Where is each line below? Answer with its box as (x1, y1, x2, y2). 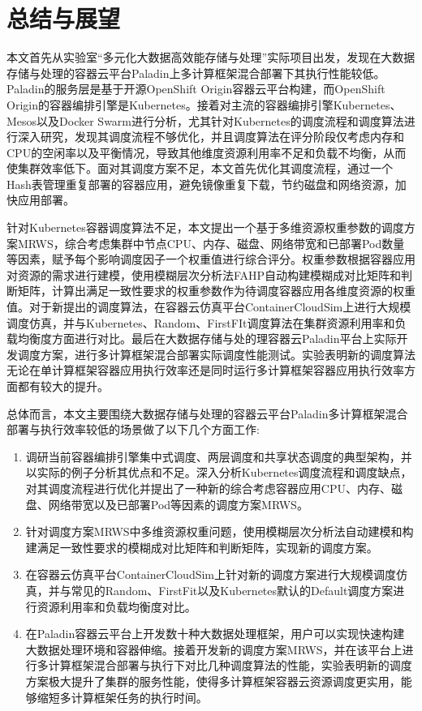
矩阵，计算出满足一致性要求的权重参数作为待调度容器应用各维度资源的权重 (17, 282, 416, 299)
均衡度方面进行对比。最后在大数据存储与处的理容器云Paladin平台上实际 (17, 330, 397, 347)
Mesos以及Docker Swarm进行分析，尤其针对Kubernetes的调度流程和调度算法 (6, 112, 404, 129)
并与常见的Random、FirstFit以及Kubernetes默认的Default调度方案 (48, 581, 394, 598)
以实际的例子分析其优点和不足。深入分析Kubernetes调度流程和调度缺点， (25, 464, 412, 481)
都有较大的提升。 (17, 378, 109, 394)
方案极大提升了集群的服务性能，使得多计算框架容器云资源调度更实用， (25, 672, 401, 689)
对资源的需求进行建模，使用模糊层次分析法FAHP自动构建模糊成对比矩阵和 (6, 266, 402, 283)
